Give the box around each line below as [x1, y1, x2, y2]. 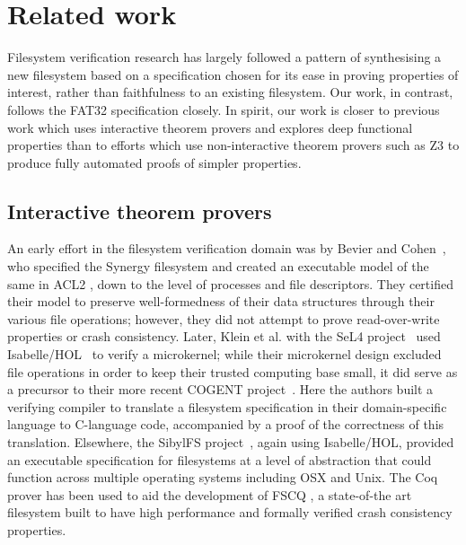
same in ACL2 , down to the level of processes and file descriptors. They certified [7, 274, 453, 293]
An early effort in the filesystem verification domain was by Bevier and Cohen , [7, 239, 446, 258]
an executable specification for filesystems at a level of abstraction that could [7, 450, 432, 469]
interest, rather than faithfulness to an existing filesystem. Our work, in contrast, [7, 83, 453, 101]
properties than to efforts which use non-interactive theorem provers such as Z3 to [7, 136, 460, 154]
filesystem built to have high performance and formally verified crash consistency [7, 503, 453, 522]
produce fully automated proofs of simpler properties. [7, 153, 302, 171]
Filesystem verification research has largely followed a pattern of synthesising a [7, 48, 442, 66]
